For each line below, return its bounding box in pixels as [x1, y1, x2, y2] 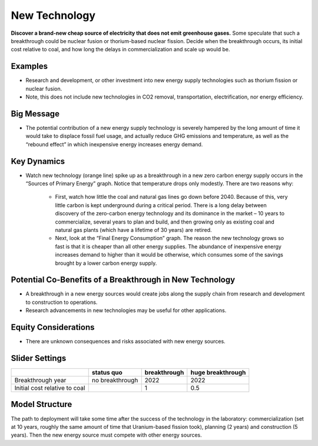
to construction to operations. [25, 299, 98, 306]
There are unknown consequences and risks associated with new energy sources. [25, 338, 226, 345]
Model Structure [11, 399, 72, 409]
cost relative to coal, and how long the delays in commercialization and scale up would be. [11, 46, 230, 53]
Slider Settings [11, 353, 67, 363]
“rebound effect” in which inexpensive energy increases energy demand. [25, 140, 203, 147]
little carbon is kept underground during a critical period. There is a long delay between [55, 201, 267, 209]
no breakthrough [91, 376, 138, 385]
